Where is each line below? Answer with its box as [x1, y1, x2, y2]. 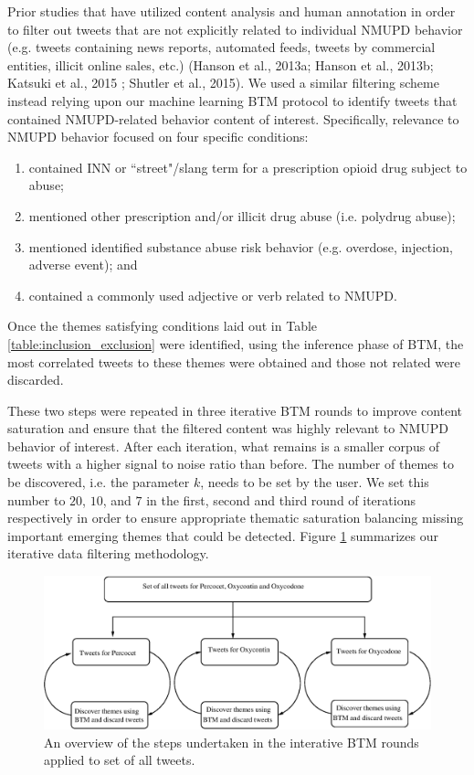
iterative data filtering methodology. [7, 544, 209, 563]
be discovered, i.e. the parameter [7, 472, 190, 492]
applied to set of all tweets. [44, 750, 195, 770]
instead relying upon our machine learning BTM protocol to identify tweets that [7, 90, 458, 110]
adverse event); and [28, 255, 138, 274]
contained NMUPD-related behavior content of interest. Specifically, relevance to [7, 109, 459, 128]
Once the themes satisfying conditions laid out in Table [7, 316, 318, 335]
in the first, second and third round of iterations [146, 490, 416, 509]
